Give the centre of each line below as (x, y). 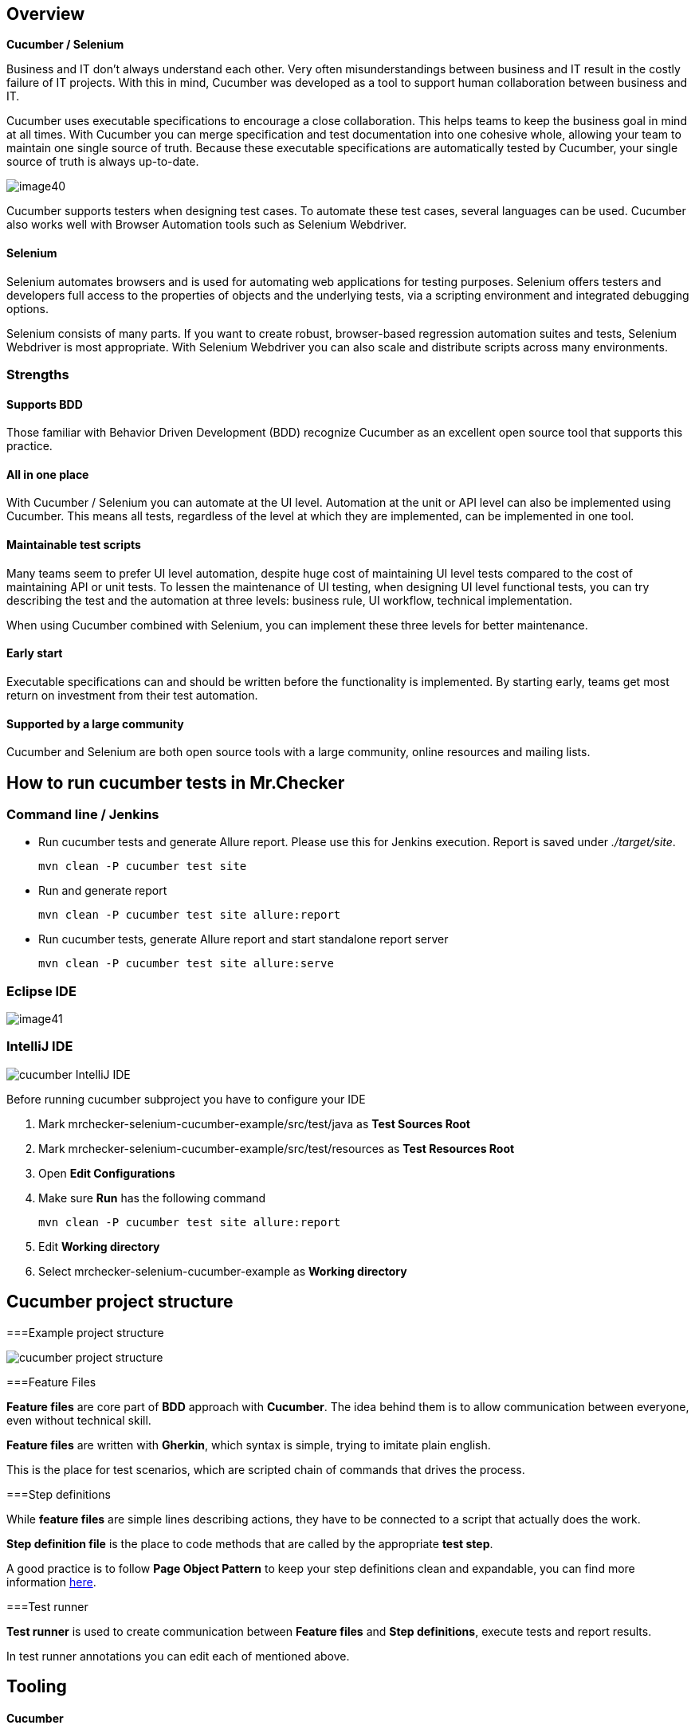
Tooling (37, 1687)
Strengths (38, 375)
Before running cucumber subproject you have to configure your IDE (186, 1099)
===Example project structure (85, 1332)
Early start (35, 653)
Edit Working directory (99, 1246)
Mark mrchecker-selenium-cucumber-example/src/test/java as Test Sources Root (254, 1123)
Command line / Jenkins (83, 814)
